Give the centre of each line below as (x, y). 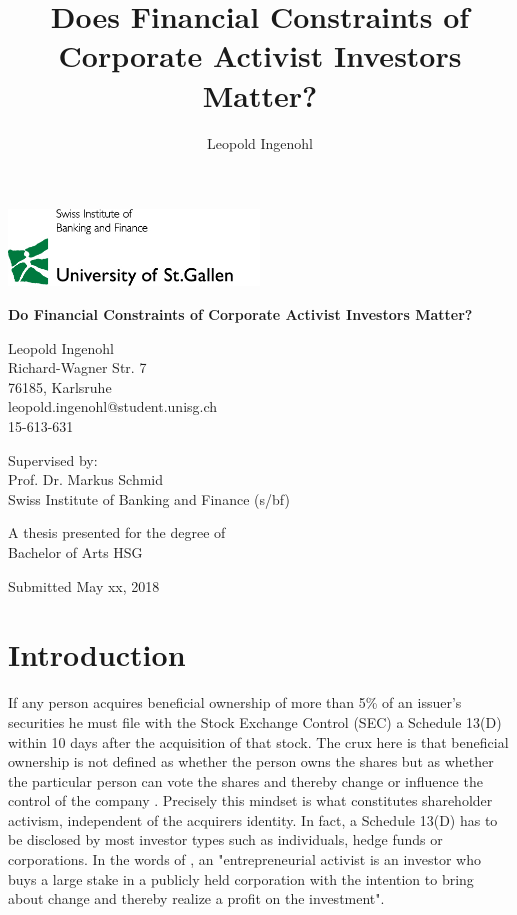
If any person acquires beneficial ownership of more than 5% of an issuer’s (235, 702)
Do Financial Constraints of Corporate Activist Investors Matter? (240, 314)
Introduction (97, 654)
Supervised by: (53, 459)
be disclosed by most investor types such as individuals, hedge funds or (225, 839)
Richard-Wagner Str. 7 (77, 367)
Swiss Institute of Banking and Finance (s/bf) (149, 498)
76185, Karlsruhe (60, 386)
